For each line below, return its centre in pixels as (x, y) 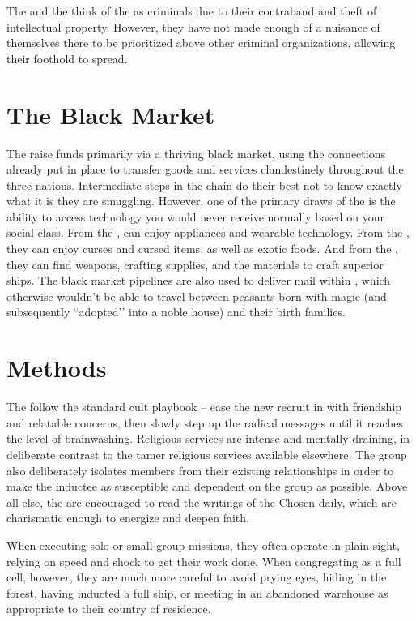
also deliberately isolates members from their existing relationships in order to (200, 470)
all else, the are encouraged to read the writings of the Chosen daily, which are (202, 502)
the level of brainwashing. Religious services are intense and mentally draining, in (208, 438)
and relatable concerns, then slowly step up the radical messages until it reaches (205, 422)
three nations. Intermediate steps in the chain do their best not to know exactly (204, 184)
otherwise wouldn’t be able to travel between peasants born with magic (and (197, 296)
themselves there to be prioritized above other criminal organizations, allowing (201, 43)
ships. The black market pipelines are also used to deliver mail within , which (199, 280)
